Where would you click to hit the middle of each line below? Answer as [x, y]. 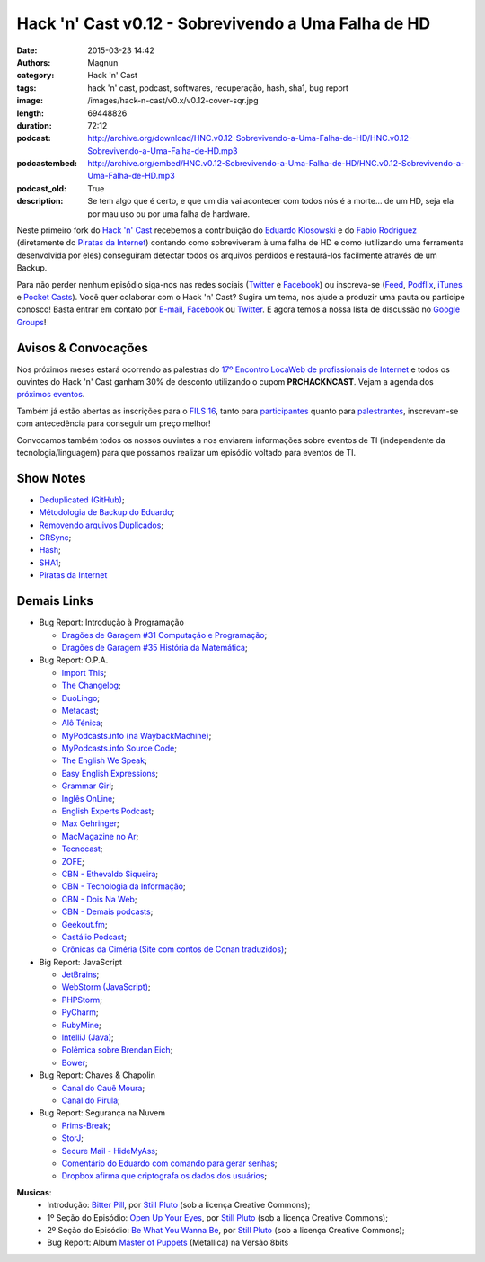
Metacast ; [80, 710]
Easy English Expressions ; [110, 773]
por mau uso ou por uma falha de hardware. [169, 213]
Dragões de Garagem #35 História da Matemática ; [154, 647]
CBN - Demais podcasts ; [107, 911]
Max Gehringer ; [91, 823]
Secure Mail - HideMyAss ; [110, 1151]
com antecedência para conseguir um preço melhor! [114, 423]
